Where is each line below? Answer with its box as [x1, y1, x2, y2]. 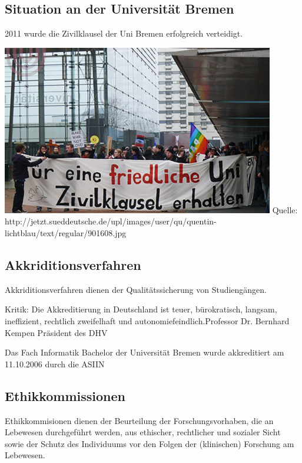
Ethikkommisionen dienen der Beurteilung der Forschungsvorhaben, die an [5, 414, 274, 426]
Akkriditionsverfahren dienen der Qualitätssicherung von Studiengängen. [5, 283, 267, 295]
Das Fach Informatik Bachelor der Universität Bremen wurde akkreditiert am [5, 346, 284, 358]
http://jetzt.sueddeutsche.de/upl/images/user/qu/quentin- [5, 215, 217, 227]
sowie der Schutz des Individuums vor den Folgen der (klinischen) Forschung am [5, 437, 294, 449]
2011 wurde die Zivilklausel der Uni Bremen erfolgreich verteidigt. [5, 27, 243, 40]
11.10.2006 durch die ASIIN [5, 357, 105, 370]
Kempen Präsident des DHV [5, 326, 108, 338]
